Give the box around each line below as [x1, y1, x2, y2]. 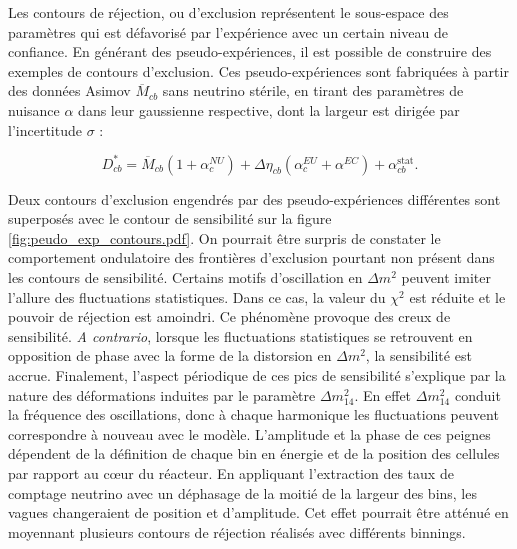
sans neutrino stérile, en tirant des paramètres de [162, 80, 464, 101]
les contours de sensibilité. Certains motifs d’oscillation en [8, 267, 363, 288]
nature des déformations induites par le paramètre [8, 384, 316, 405]
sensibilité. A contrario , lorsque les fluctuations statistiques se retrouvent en [8, 325, 473, 346]
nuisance [8, 99, 60, 120]
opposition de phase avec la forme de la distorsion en [8, 345, 332, 366]
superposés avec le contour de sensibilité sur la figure [8, 208, 332, 229]
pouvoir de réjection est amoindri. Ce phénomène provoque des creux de [8, 306, 451, 327]
